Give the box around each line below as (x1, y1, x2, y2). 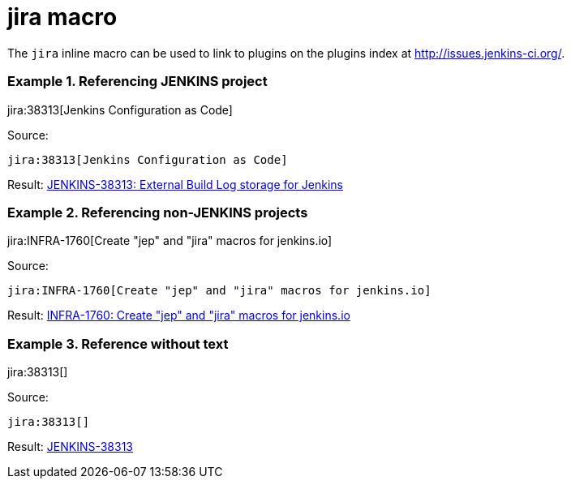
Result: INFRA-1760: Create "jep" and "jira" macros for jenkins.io (7, 308, 350, 323)
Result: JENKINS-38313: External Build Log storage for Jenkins (7, 177, 344, 191)
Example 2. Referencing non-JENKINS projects (7, 204, 308, 221)
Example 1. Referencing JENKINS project (7, 73, 268, 90)
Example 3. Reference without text (7, 335, 229, 352)
